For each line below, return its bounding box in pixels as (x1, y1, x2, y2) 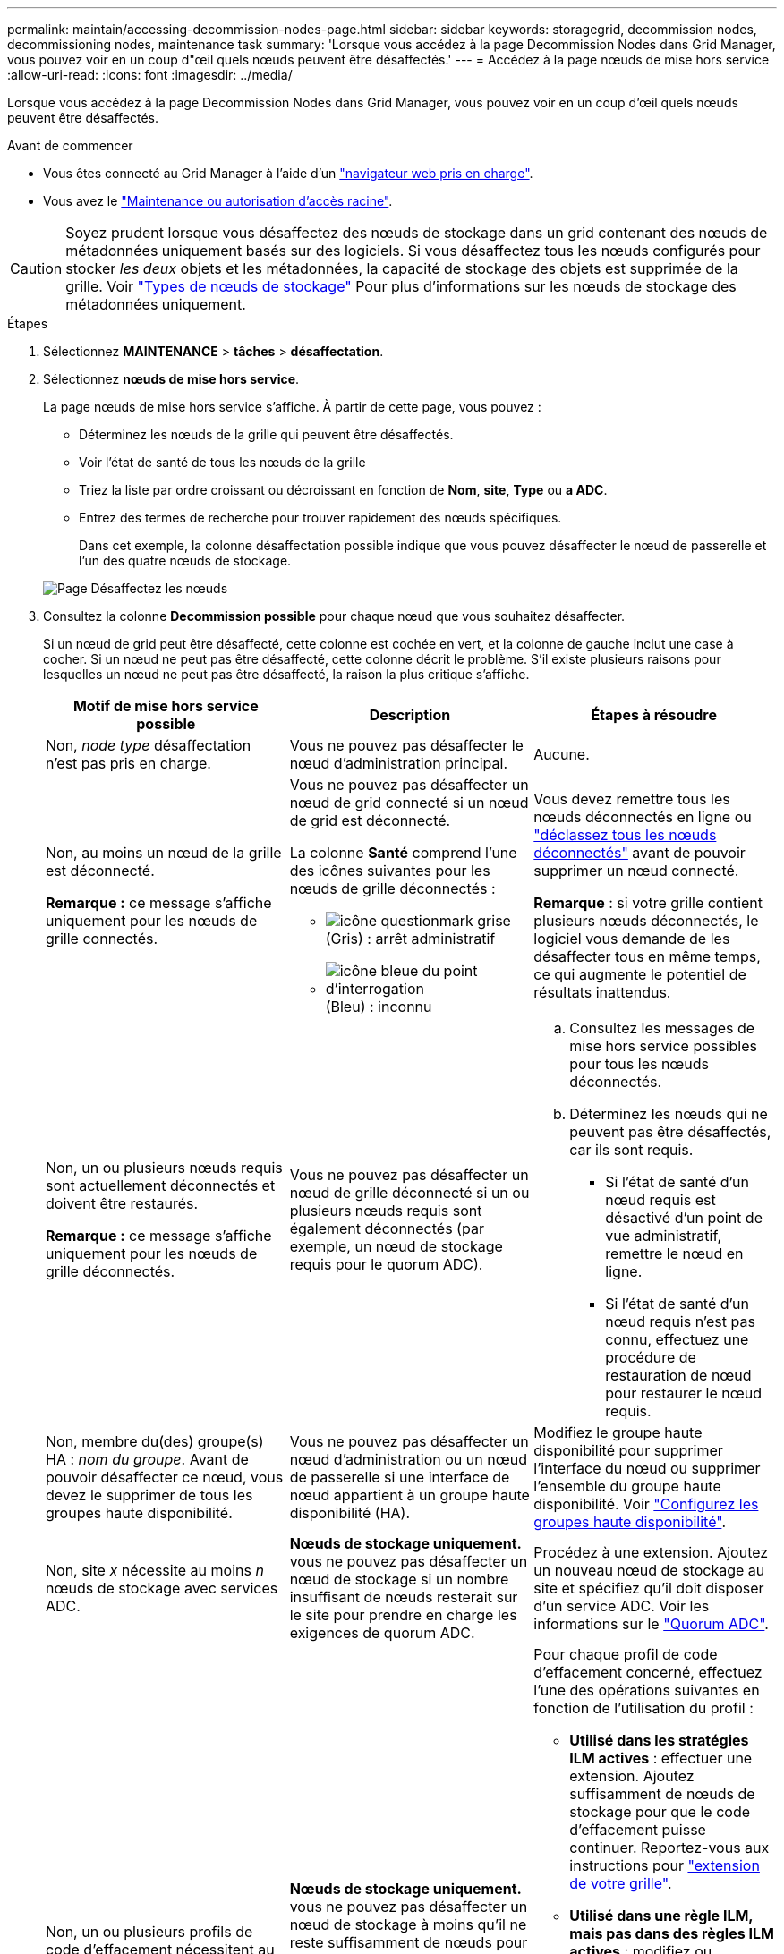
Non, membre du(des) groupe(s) (46, 1432, 264, 1450)
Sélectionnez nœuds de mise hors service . (43, 371, 300, 387)
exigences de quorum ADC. (289, 1624, 475, 1642)
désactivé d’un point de (605, 1209, 763, 1227)
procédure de (605, 1348, 696, 1366)
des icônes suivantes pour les (289, 862, 490, 879)
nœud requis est (605, 1191, 716, 1209)
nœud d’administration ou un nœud (289, 1450, 527, 1468)
